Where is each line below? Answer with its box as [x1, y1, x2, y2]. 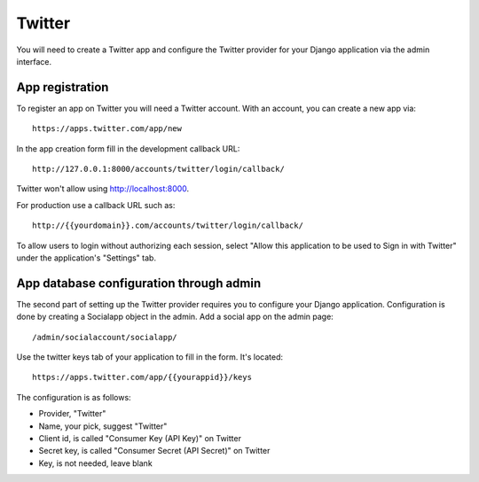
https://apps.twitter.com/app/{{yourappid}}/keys [32, 372, 253, 383]
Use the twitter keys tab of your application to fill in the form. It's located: [16, 352, 284, 362]
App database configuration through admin [16, 276, 262, 291]
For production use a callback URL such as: [16, 199, 176, 210]
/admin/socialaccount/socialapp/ [32, 332, 177, 342]
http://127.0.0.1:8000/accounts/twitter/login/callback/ [32, 164, 286, 175]
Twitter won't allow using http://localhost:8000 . [16, 183, 190, 194]
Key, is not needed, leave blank [38, 457, 153, 469]
